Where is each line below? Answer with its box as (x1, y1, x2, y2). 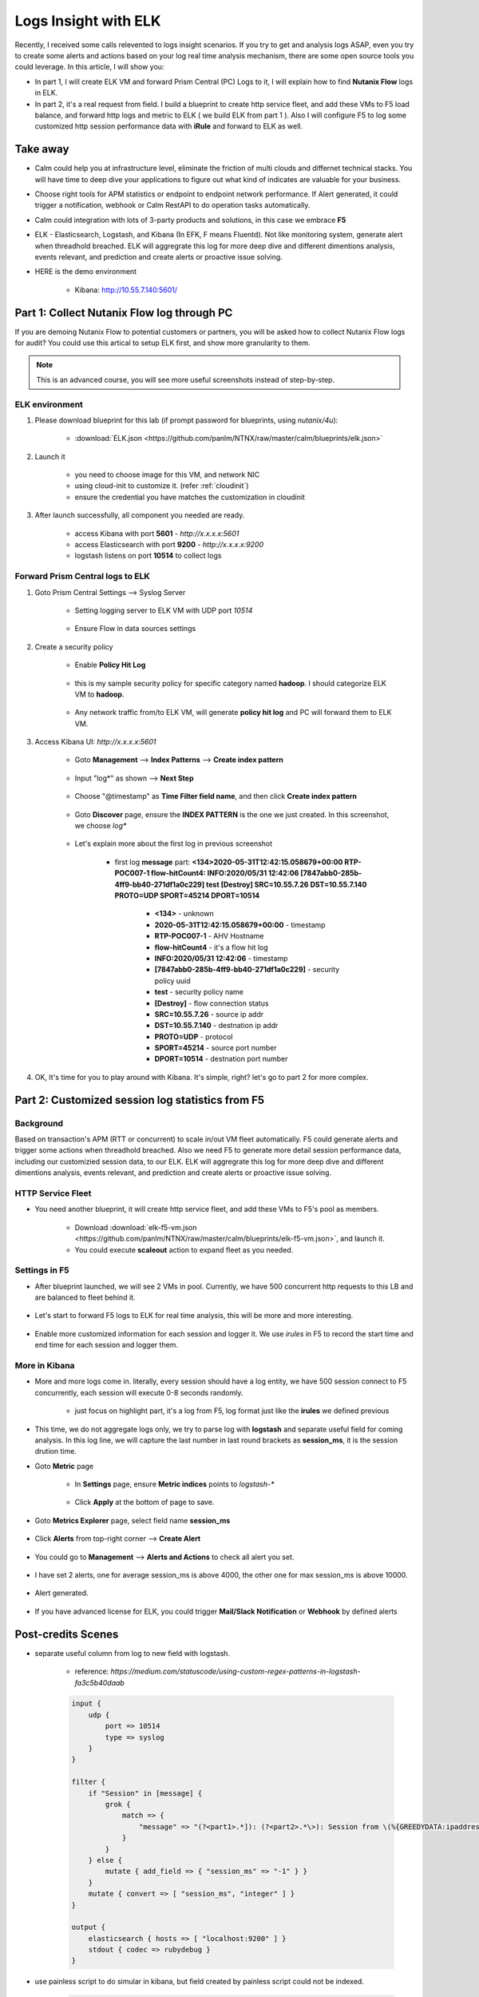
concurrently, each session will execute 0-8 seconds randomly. (34, 1388, 243, 1397)
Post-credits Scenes (14, 1627, 119, 1641)
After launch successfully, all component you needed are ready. (34, 510, 245, 520)
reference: (74, 1666, 109, 1677)
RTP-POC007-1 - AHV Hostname (154, 931, 264, 941)
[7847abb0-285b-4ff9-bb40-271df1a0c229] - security (154, 965, 340, 975)
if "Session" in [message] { (88, 1789, 203, 1797)
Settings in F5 (14, 1265, 69, 1276)
